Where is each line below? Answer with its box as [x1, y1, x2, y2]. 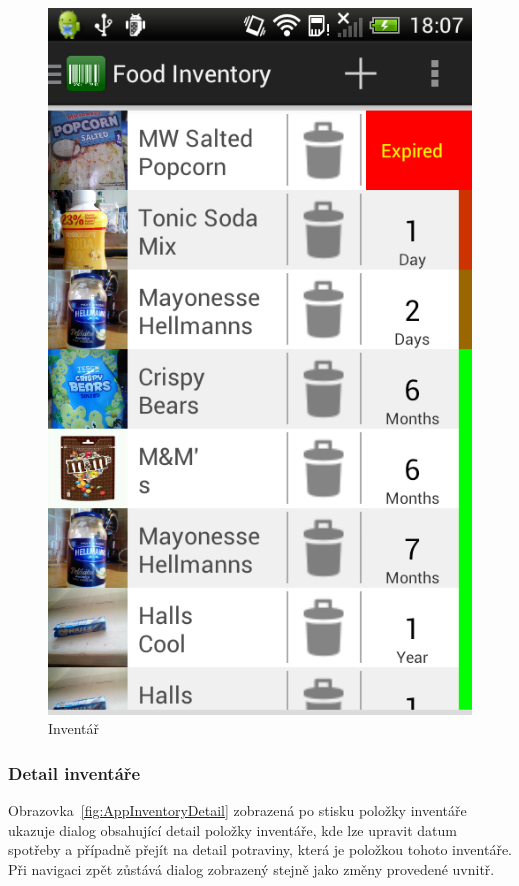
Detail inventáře [8, 760, 141, 785]
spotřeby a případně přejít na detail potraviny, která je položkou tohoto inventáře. [8, 839, 512, 860]
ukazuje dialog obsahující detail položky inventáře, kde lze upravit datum [8, 819, 457, 840]
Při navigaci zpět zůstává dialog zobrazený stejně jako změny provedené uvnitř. [8, 858, 495, 879]
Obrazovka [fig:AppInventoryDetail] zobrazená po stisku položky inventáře [8, 800, 467, 821]
